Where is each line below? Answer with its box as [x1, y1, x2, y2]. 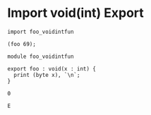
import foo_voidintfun [7, 28, 74, 35]
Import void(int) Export [7, 5, 145, 21]
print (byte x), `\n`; [13, 71, 80, 78]
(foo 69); [7, 40, 37, 47]
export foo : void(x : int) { [7, 65, 97, 72]
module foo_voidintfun [7, 53, 74, 60]
